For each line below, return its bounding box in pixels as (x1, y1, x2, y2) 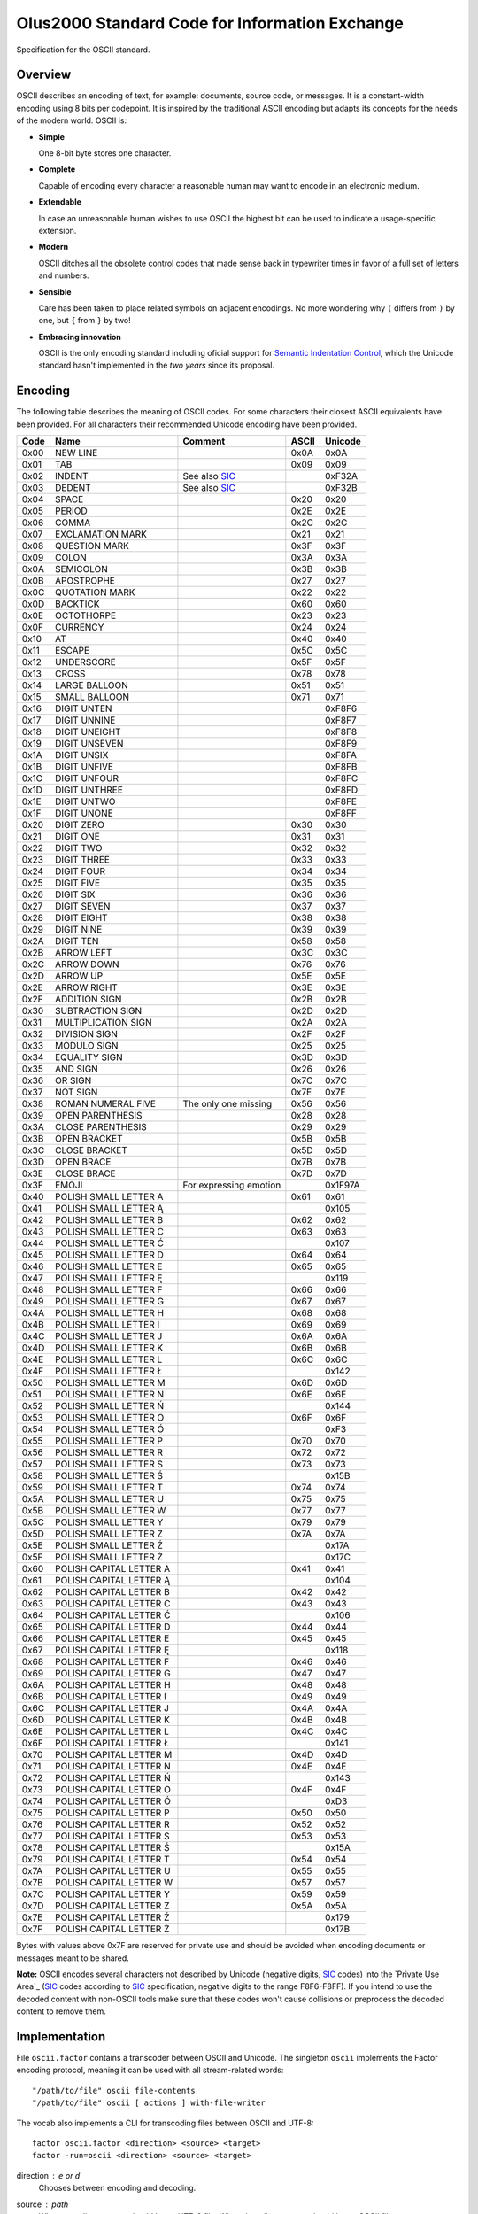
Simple (38, 131, 66, 142)
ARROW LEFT (54, 947, 112, 959)
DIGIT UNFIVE (54, 761, 114, 773)
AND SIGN (54, 1063, 99, 1075)
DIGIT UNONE (54, 807, 114, 819)
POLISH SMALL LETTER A (54, 1191, 164, 1204)
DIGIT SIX (54, 888, 96, 901)
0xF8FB (324, 761, 358, 773)
